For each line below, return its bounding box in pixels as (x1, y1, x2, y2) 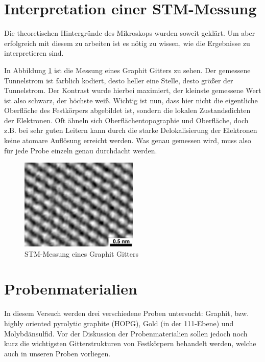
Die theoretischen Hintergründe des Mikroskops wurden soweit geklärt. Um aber (4, 28, 255, 38)
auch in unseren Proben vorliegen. (4, 348, 111, 358)
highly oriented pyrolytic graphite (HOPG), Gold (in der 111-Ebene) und (4, 318, 234, 328)
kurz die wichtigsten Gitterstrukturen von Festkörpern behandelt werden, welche (4, 338, 256, 349)
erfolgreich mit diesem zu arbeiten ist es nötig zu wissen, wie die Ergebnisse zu (4, 37, 250, 48)
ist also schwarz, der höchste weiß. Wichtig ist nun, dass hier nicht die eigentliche (4, 95, 258, 105)
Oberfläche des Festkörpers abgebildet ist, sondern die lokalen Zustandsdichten (4, 105, 251, 116)
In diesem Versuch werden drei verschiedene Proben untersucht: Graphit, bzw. (4, 308, 249, 319)
